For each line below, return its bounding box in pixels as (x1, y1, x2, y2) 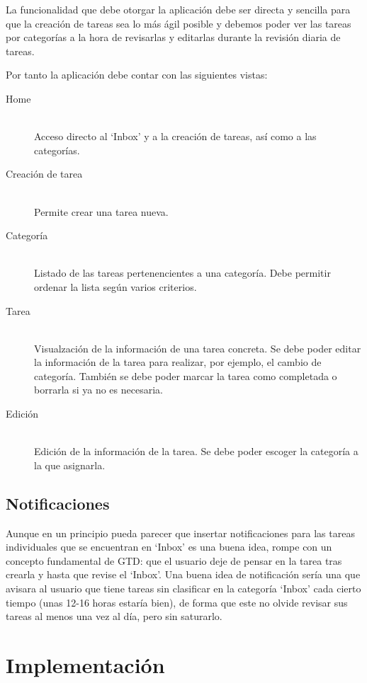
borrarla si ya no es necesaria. (34, 382, 163, 397)
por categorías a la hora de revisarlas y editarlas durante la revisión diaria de (6, 30, 341, 45)
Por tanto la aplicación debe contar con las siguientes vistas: (6, 67, 268, 82)
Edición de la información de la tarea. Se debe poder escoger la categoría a (34, 444, 358, 459)
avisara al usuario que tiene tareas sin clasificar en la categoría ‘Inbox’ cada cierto (6, 581, 361, 596)
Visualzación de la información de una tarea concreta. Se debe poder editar (34, 340, 361, 355)
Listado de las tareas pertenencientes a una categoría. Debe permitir (34, 265, 331, 280)
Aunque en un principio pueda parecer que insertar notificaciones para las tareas (6, 525, 355, 540)
